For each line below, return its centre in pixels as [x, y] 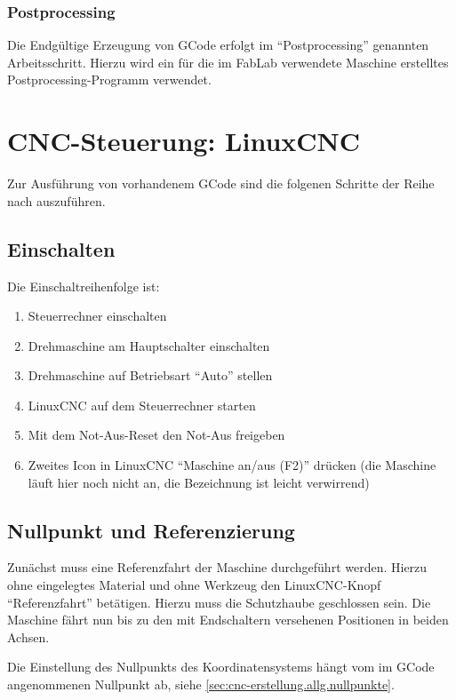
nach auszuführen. [56, 200]
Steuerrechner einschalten [97, 316]
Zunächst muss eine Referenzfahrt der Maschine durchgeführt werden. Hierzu [217, 567]
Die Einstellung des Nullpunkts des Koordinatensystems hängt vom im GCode [221, 667]
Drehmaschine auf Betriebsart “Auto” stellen [150, 375]
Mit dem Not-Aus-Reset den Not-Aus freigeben [156, 435]
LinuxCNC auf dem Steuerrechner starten [142, 405]
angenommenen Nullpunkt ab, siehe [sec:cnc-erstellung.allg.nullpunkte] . [201, 684]
